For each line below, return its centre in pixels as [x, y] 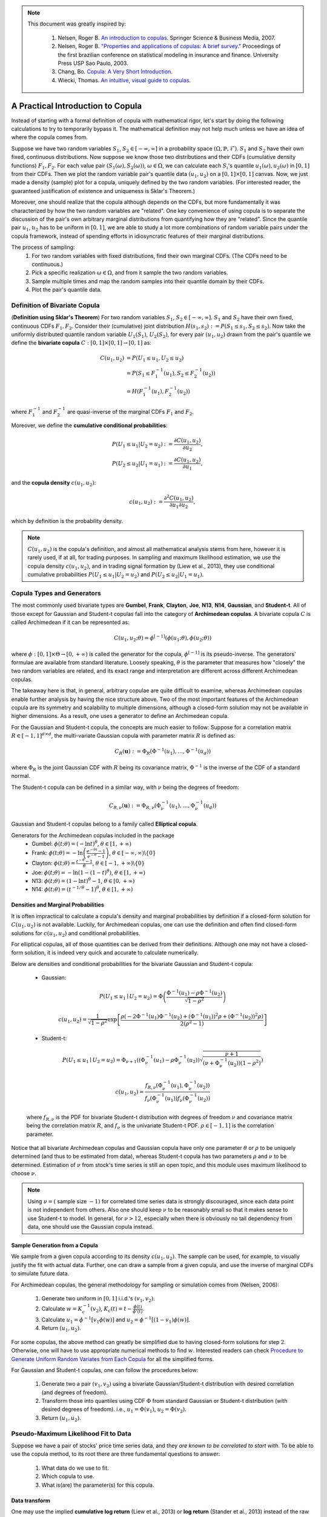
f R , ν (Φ [154, 1086]
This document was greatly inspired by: [77, 24]
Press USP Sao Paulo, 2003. [93, 63]
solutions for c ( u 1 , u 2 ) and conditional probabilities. [76, 934]
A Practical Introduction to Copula [77, 106]
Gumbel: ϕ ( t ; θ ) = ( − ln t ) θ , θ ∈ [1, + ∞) [81, 843]
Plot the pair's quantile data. [67, 290]
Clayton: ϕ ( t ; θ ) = [54, 863]
